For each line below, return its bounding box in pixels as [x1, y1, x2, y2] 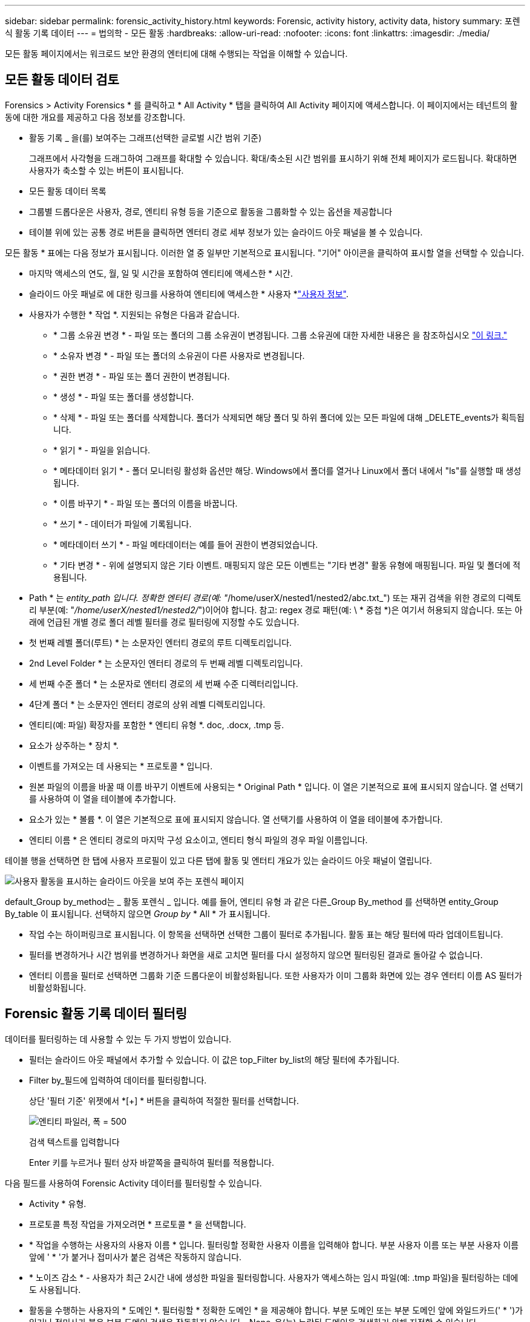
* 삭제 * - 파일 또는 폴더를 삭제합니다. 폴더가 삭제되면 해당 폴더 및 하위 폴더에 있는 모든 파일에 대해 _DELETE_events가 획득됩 [53, 412, 525, 423]
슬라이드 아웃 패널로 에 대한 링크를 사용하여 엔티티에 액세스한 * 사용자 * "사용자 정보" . [29, 288, 349, 299]
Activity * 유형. [29, 1198, 87, 1209]
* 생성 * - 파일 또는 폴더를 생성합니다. [53, 391, 194, 402]
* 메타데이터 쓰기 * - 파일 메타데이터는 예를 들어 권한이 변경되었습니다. [53, 539, 318, 550]
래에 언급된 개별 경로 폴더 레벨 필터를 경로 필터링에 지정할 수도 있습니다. [29, 616, 299, 627]
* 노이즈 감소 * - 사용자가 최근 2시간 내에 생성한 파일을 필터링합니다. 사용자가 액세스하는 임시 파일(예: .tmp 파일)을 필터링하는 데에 [29, 1272, 519, 1283]
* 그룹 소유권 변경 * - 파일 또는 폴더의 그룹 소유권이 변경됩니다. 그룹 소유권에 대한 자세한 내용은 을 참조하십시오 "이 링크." [53, 329, 508, 340]
